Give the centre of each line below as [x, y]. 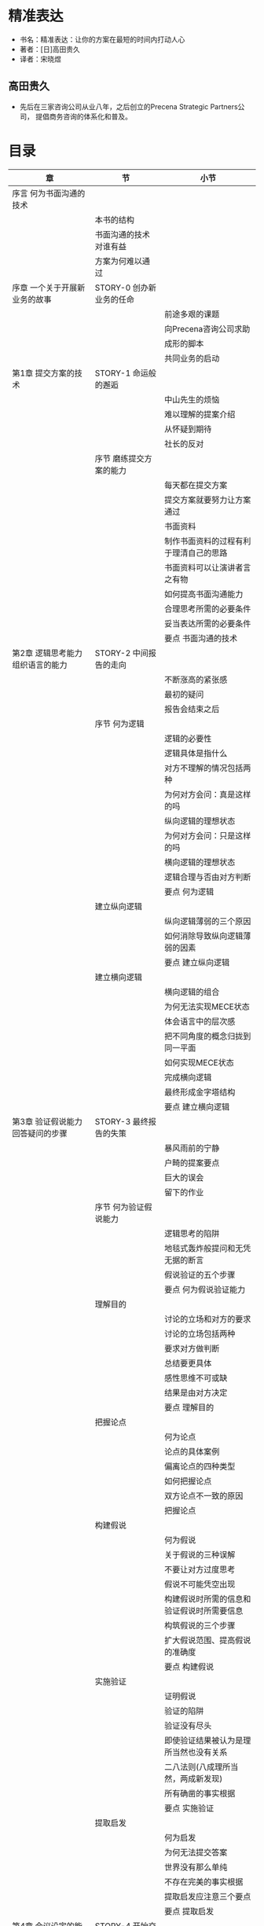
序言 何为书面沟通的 [49, 193]
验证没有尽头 [188, 1726]
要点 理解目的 [189, 1407]
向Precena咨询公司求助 [207, 328]
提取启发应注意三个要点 [208, 1896]
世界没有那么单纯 [196, 1867]
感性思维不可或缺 [196, 1378]
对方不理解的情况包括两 [208, 768]
